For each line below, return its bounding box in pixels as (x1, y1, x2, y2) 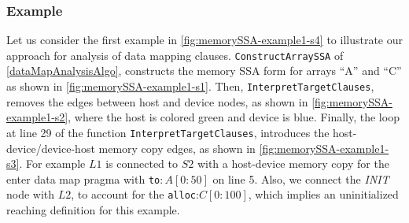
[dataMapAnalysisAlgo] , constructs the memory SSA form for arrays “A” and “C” (6, 62, 402, 79)
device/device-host (6, 139, 95, 156)
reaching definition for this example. (6, 202, 180, 218)
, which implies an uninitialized (248, 186, 399, 203)
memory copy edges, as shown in (98, 139, 256, 156)
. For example (19, 155, 86, 172)
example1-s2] (6, 109, 68, 125)
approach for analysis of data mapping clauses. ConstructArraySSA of (6, 46, 344, 63)
